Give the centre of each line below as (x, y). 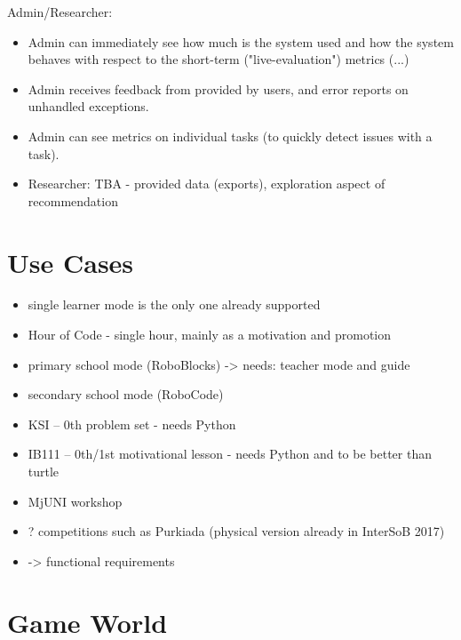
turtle (44, 472)
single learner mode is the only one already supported (174, 304)
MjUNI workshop (75, 501)
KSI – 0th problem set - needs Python (132, 424)
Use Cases (71, 262)
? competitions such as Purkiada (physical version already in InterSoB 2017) (236, 531)
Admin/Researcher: (60, 12)
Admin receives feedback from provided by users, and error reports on (218, 88)
